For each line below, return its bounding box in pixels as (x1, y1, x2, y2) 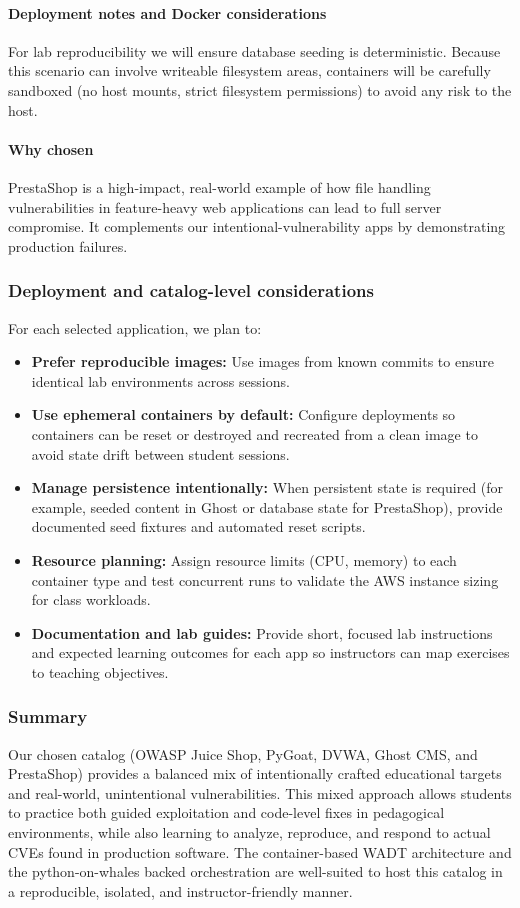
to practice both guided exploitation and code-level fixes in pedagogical (8, 802, 445, 823)
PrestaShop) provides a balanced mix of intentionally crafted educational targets (8, 763, 502, 784)
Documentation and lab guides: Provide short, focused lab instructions (31, 622, 493, 643)
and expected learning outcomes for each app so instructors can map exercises (31, 642, 510, 663)
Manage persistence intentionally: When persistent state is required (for (31, 477, 504, 498)
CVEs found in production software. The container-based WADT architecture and (8, 841, 512, 862)
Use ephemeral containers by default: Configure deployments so (31, 404, 456, 425)
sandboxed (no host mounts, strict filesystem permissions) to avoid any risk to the (8, 79, 512, 100)
